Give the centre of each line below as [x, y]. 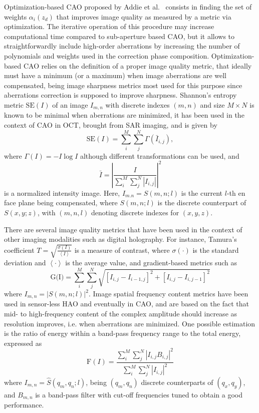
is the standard [216, 250]
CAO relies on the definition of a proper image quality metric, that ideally [138, 65]
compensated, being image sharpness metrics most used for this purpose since [123, 85]
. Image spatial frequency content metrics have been [168, 294]
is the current [202, 192]
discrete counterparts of [177, 382]
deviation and [25, 263]
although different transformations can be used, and [160, 155]
